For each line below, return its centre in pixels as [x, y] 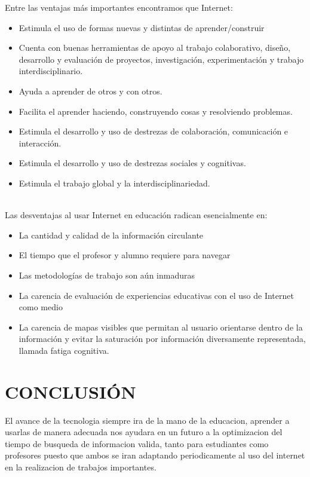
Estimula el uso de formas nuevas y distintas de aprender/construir [142, 27]
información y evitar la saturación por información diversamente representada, [162, 339]
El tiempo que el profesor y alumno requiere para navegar [125, 255]
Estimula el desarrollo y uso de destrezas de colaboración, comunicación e [154, 131]
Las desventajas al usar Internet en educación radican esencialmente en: [136, 215]
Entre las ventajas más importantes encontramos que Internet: [119, 7]
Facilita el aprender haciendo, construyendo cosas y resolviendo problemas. [156, 111]
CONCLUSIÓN [70, 391]
